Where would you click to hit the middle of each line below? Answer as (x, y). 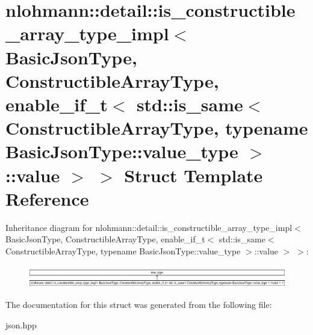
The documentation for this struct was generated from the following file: (139, 305)
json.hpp (21, 324)
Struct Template (194, 175)
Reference (47, 198)
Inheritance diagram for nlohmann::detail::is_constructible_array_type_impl (149, 227)
